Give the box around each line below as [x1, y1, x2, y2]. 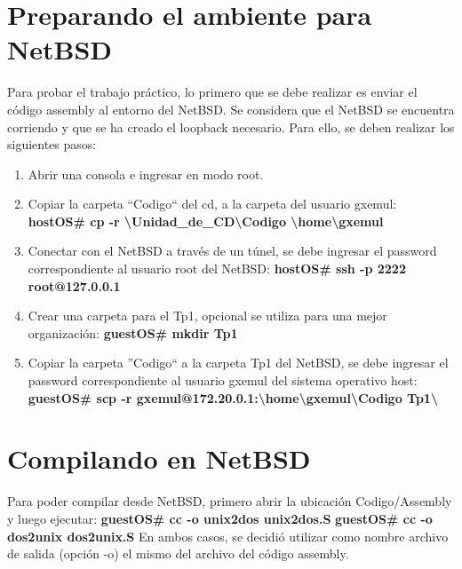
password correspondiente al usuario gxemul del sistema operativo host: [28, 371, 418, 390]
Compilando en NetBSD [7, 440, 311, 477]
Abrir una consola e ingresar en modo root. [28, 164, 264, 183]
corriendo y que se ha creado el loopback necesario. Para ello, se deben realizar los [7, 117, 455, 136]
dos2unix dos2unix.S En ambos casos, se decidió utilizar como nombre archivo [7, 526, 449, 545]
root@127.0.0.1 [28, 276, 121, 295]
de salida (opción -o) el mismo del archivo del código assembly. [7, 544, 349, 563]
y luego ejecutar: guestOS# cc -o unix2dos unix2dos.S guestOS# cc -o [7, 509, 433, 527]
